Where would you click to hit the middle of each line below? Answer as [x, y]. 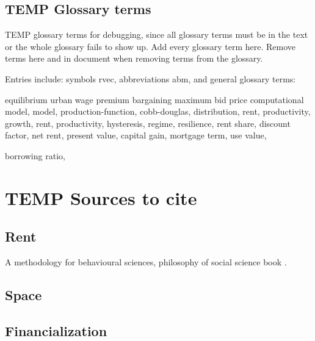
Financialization [56, 330]
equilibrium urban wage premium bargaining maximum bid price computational [154, 99]
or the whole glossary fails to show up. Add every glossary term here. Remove [150, 46]
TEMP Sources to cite [101, 197]
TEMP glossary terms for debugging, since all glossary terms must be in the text [157, 34]
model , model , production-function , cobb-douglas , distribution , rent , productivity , [158, 111]
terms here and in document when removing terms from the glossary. [134, 58]
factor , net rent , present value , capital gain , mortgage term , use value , [136, 135]
